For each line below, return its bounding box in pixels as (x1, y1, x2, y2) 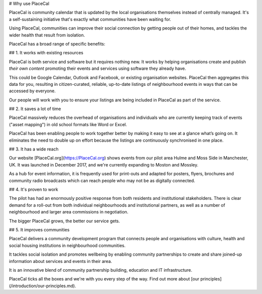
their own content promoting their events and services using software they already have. (9, 65, 186, 71)
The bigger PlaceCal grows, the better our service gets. (9, 218, 120, 224)
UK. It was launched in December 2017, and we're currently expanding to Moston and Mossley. (9, 162, 198, 167)
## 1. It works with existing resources (9, 50, 83, 56)
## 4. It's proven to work (9, 186, 58, 192)
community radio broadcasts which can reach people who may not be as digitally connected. (9, 178, 196, 183)
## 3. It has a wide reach (9, 146, 59, 152)
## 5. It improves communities (9, 227, 70, 232)
